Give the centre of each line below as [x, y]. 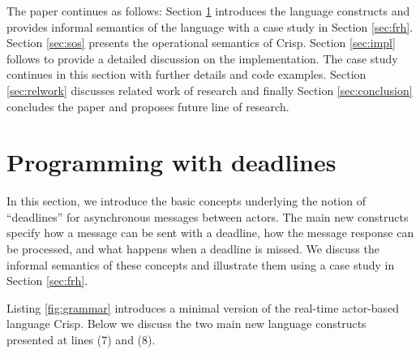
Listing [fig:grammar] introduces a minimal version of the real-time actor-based [203, 307]
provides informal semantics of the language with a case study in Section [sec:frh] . [210, 26]
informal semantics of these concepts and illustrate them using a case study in [201, 264]
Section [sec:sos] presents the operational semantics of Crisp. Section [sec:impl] [201, 43]
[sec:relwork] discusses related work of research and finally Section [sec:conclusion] [210, 90]
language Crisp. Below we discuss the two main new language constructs [186, 324]
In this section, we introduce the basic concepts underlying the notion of [186, 201]
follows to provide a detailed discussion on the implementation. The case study [202, 58]
